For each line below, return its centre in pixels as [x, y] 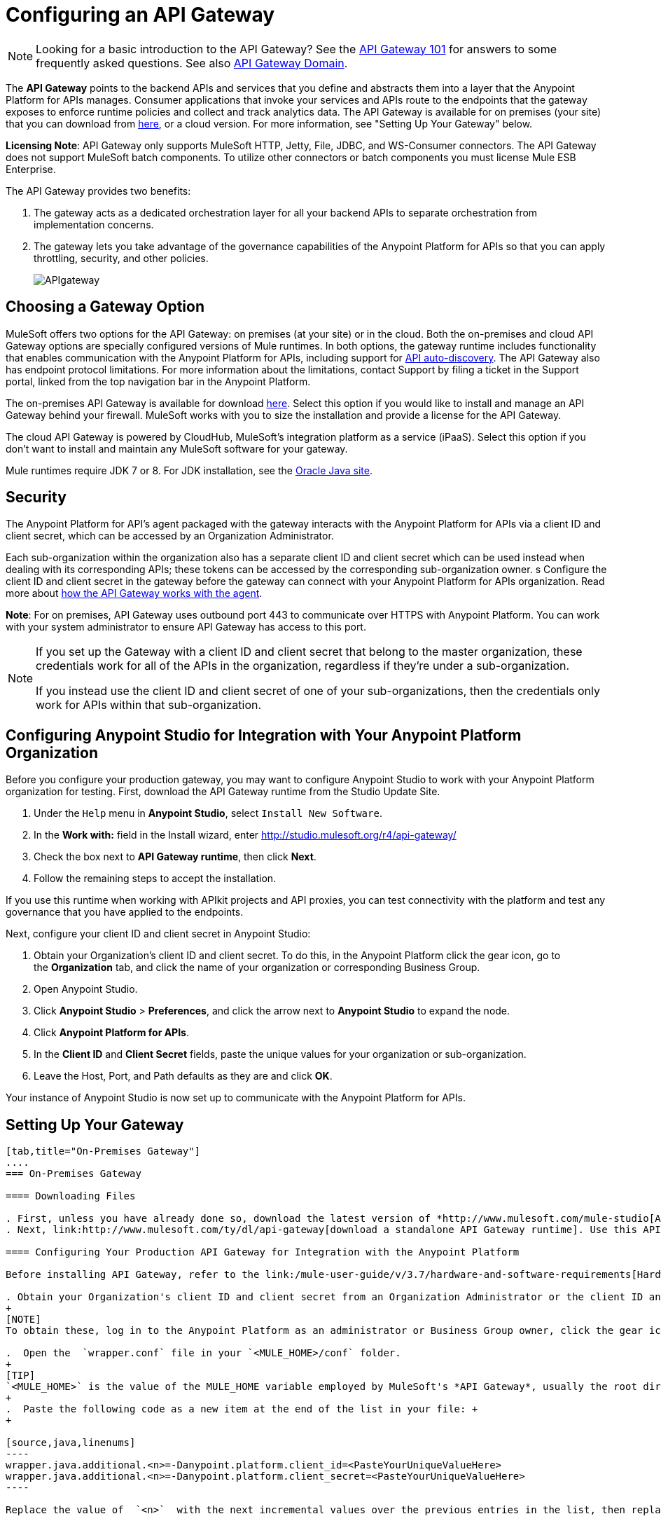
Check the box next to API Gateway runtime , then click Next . [175, 857]
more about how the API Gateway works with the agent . [134, 593]
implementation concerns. [94, 224]
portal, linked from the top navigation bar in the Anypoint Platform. [158, 381]
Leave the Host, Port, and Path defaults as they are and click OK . [183, 1076]
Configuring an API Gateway [140, 15]
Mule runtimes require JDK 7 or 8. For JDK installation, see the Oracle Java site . [189, 470]
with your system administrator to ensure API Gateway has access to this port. [186, 627]
